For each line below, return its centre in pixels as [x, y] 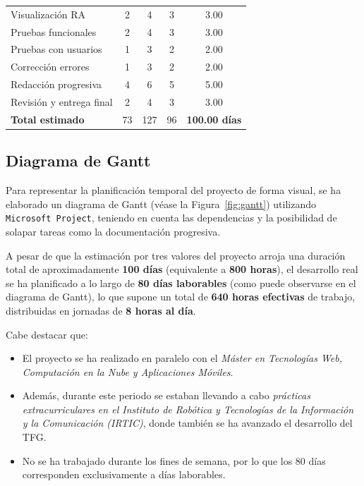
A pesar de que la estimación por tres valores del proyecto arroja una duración [176, 255]
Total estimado [48, 119]
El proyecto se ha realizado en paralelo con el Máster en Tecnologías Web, [182, 358]
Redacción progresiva [56, 84]
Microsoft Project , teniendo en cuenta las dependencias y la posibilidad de [171, 218]
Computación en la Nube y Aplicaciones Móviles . [128, 371]
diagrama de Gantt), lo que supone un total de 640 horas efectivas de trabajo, [181, 297]
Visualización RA [48, 14]
